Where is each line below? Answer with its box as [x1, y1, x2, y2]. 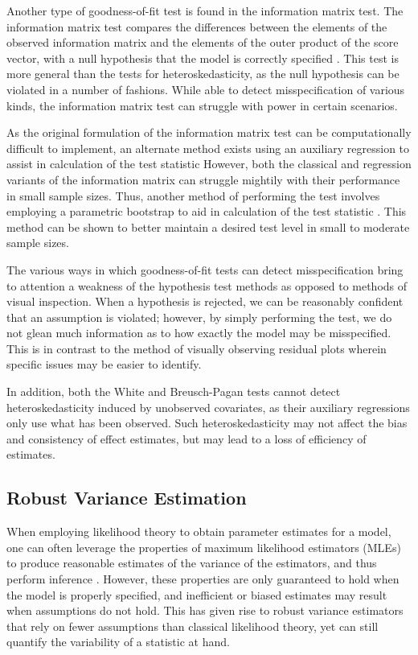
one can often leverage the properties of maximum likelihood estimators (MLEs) [6, 538, 401, 555]
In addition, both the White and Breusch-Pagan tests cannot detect [6, 383, 341, 400]
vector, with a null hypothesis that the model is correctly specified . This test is [6, 49, 399, 66]
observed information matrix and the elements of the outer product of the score [6, 34, 399, 51]
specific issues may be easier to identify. [6, 356, 202, 373]
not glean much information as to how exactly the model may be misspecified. [6, 324, 391, 341]
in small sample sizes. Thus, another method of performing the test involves [6, 187, 380, 204]
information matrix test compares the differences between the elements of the [6, 18, 387, 35]
